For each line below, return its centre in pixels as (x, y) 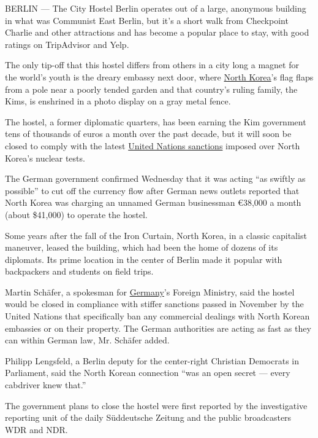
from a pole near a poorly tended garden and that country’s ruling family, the (151, 89)
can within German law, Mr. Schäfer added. (87, 340)
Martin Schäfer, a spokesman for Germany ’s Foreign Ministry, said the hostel (150, 291)
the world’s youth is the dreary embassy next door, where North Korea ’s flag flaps (159, 76)
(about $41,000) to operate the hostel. (76, 214)
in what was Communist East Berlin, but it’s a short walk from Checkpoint (147, 20)
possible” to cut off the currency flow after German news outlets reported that (152, 190)
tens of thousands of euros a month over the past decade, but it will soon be (148, 134)
